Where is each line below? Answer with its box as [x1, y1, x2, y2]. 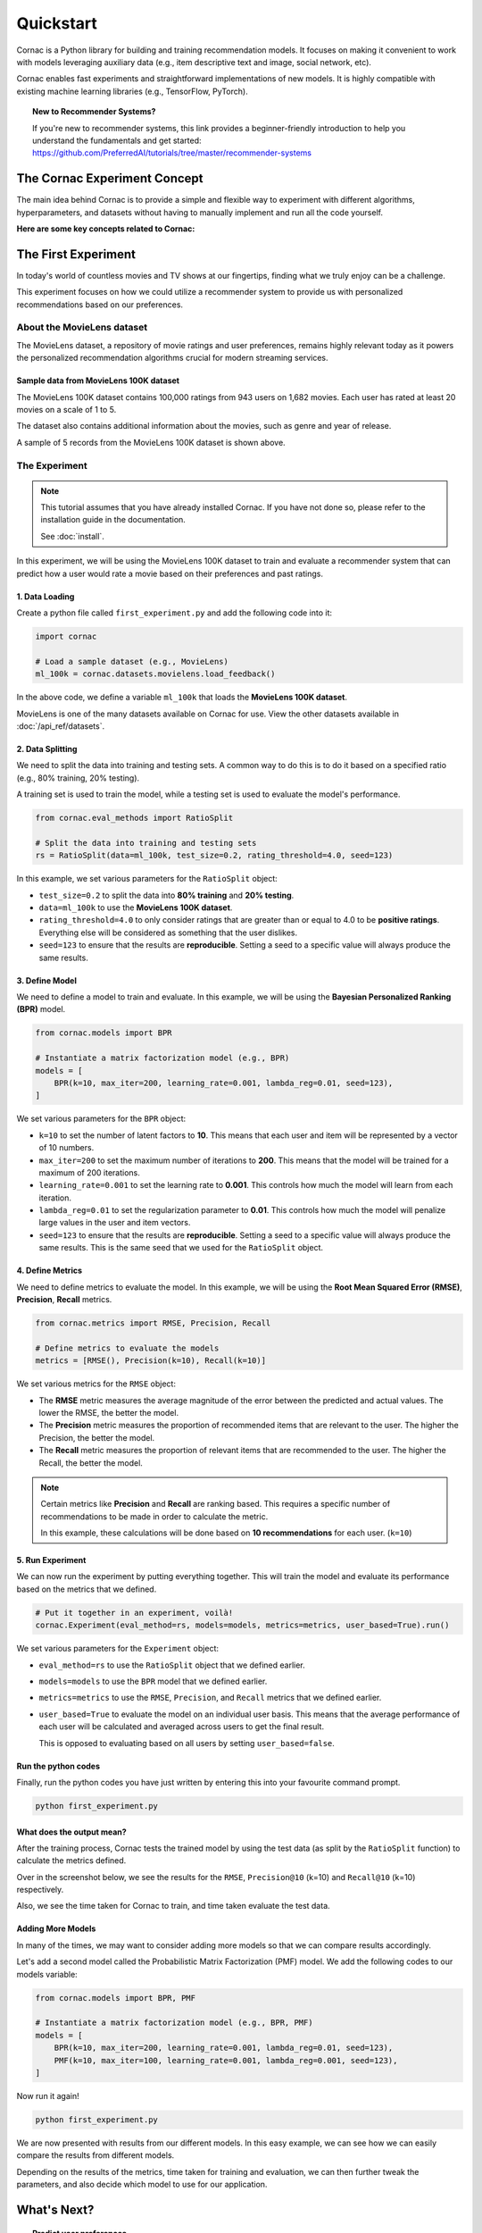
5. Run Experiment [16, 1555, 87, 1566]
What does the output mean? [16, 1827, 127, 1837]
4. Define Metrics [16, 1265, 83, 1276]
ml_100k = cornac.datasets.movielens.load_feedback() [35, 669, 276, 679]
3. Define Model [16, 974, 78, 986]
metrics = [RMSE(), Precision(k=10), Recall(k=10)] [35, 1356, 267, 1366]
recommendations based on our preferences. [16, 299, 183, 310]
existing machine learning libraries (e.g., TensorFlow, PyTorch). [16, 86, 249, 96]
